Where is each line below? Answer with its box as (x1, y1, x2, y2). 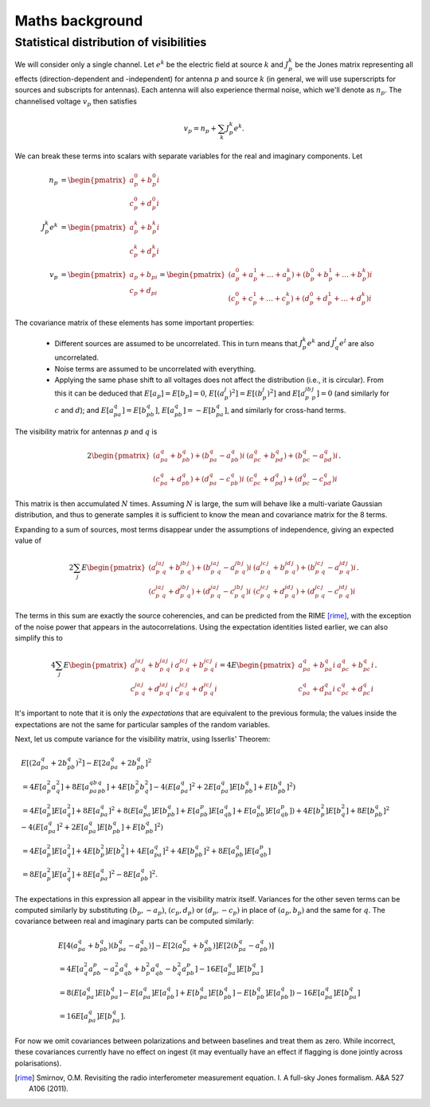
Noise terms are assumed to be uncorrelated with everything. (54, 364, 256, 373)
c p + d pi (129, 286, 158, 297)
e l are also (339, 337, 374, 348)
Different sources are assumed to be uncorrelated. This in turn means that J (54, 338, 303, 348)
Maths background (14, 12, 143, 29)
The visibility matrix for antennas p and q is (14, 427, 158, 436)
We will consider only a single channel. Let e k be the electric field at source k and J (14, 59, 289, 69)
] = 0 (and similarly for (315, 388, 390, 398)
